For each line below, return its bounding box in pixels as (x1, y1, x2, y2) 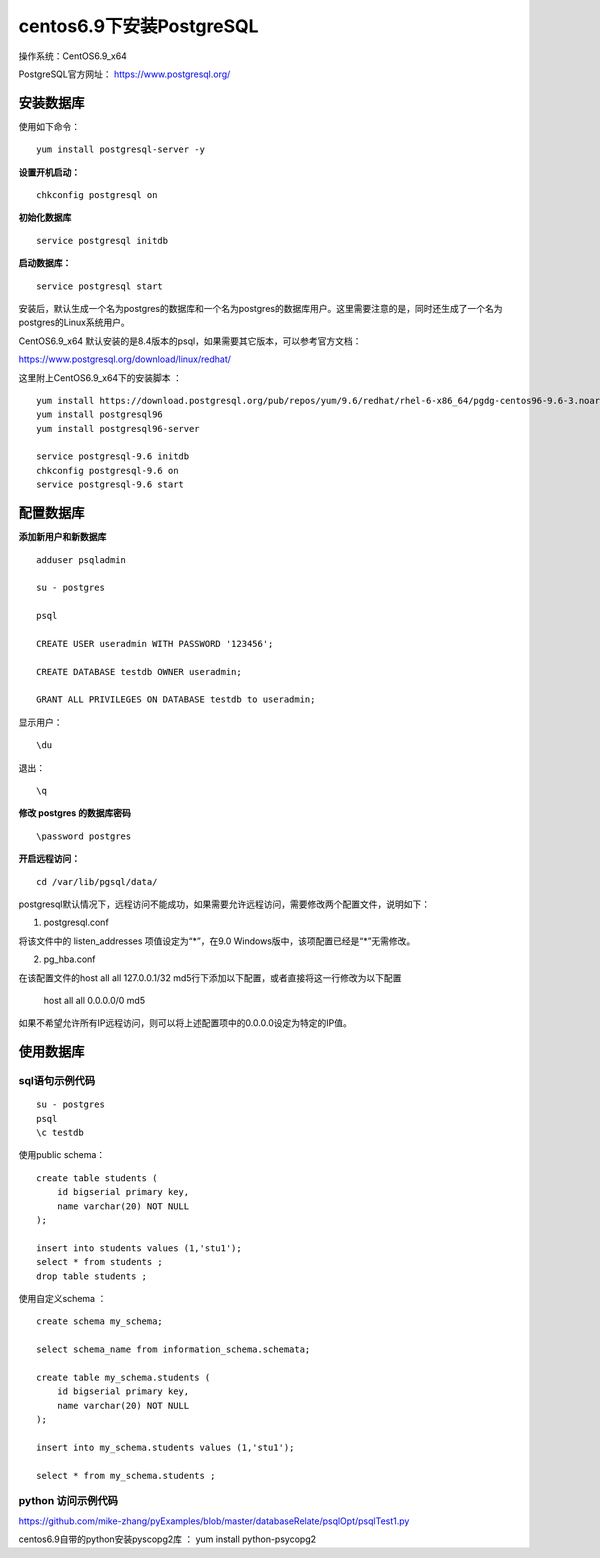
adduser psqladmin (36, 554, 127, 565)
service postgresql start (36, 280, 164, 292)
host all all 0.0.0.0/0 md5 (43, 994, 145, 1006)
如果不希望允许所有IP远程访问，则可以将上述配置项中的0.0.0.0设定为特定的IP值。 (18, 1017, 352, 1029)
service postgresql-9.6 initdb (36, 451, 190, 462)
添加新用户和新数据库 (18, 531, 107, 543)
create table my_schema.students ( (36, 1371, 211, 1383)
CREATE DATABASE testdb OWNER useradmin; (36, 666, 242, 677)
